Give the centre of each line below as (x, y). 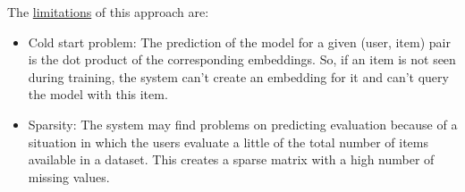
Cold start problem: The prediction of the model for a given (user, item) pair (239, 42)
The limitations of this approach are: (108, 12)
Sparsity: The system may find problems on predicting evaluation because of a (243, 124)
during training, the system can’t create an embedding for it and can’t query (238, 76)
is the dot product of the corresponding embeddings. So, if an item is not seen (242, 59)
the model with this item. (98, 94)
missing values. (69, 176)
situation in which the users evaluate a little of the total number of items (228, 142)
